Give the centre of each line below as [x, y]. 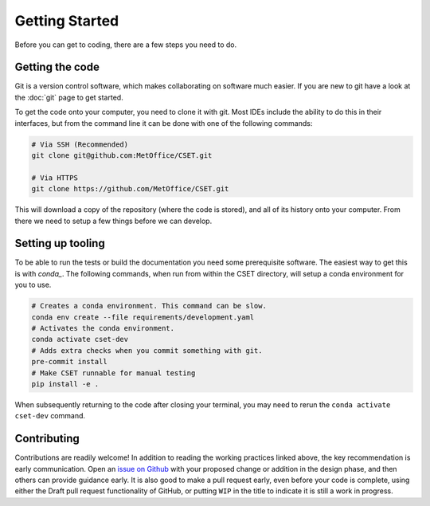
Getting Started [67, 21]
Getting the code [57, 67]
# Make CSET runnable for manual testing [113, 373]
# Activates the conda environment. [103, 328]
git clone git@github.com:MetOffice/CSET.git [122, 155]
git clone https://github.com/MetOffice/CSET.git [130, 189]
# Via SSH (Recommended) [80, 144]
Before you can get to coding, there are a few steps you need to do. [126, 45]
